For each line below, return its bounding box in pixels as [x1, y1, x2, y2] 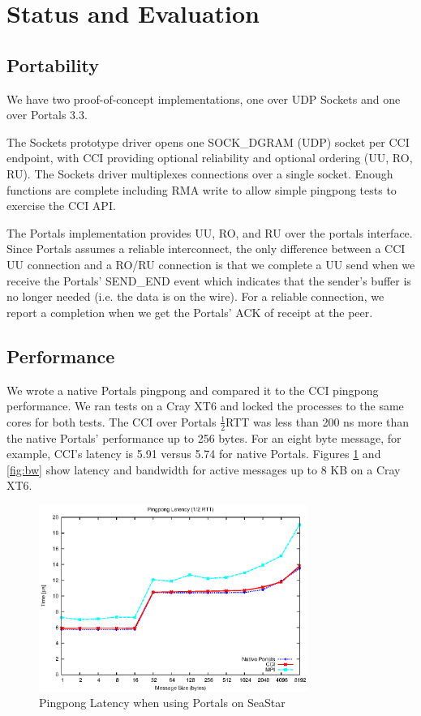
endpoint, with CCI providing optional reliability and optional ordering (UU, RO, [6, 149, 413, 166]
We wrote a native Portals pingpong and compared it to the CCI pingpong [6, 381, 379, 398]
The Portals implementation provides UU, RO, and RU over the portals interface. [6, 224, 413, 241]
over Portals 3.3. [6, 106, 88, 123]
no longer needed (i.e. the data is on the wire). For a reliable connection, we [6, 288, 384, 305]
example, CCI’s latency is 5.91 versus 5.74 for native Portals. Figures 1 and [6, 445, 381, 462]
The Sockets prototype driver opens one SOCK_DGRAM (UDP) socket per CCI [6, 133, 410, 150]
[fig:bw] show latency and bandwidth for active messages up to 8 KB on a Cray [6, 461, 401, 478]
